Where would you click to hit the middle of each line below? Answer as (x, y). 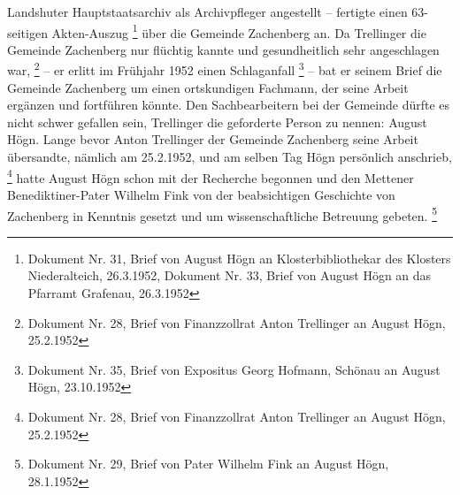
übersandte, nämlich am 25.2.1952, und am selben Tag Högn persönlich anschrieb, (230, 157)
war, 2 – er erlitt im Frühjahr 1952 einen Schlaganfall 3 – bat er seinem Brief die (225, 69)
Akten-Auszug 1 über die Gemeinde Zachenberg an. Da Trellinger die (239, 31)
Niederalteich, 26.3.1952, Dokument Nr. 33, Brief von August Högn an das (230, 275)
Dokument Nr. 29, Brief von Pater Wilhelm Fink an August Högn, (208, 464)
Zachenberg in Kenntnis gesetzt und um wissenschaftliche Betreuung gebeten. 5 (222, 214)
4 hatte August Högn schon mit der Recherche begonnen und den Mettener (211, 176)
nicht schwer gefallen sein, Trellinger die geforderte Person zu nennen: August (217, 122)
